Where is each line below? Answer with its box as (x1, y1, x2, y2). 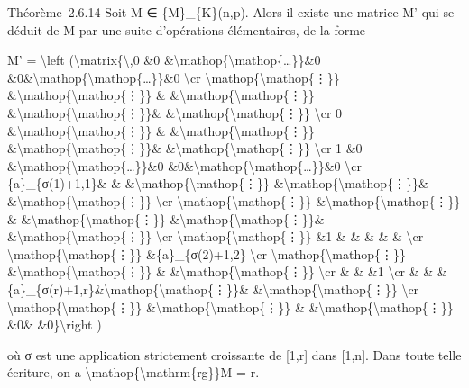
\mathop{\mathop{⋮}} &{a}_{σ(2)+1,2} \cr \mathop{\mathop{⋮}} (7, 244, 407, 263)
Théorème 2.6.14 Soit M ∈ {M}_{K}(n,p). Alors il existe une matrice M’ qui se (7, 3, 455, 21)
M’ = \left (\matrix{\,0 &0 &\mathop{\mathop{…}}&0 (7, 50, 321, 69)
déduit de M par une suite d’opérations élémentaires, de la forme (7, 20, 366, 39)
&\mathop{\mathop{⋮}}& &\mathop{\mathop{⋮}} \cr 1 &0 (7, 139, 363, 158)
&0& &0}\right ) (7, 315, 102, 334)
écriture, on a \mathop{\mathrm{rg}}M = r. (7, 363, 260, 382)
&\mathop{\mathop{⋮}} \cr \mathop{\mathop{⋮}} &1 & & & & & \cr (7, 227, 424, 246)
